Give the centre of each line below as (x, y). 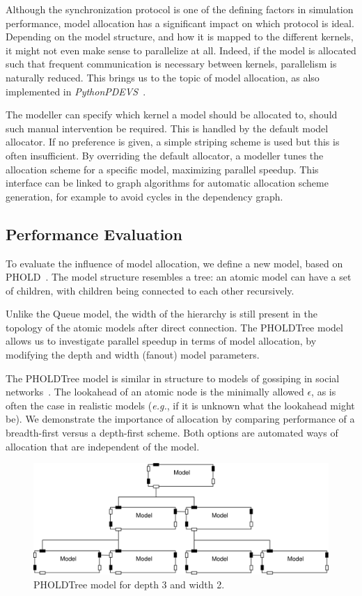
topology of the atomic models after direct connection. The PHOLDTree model (174, 327)
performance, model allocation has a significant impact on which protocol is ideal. (180, 23)
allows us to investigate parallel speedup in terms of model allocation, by (161, 341)
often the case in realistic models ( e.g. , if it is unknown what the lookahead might (180, 405)
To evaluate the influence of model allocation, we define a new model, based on (174, 263)
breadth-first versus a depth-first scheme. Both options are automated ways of (172, 433)
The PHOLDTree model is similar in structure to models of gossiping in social (173, 378)
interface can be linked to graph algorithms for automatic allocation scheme (167, 183)
